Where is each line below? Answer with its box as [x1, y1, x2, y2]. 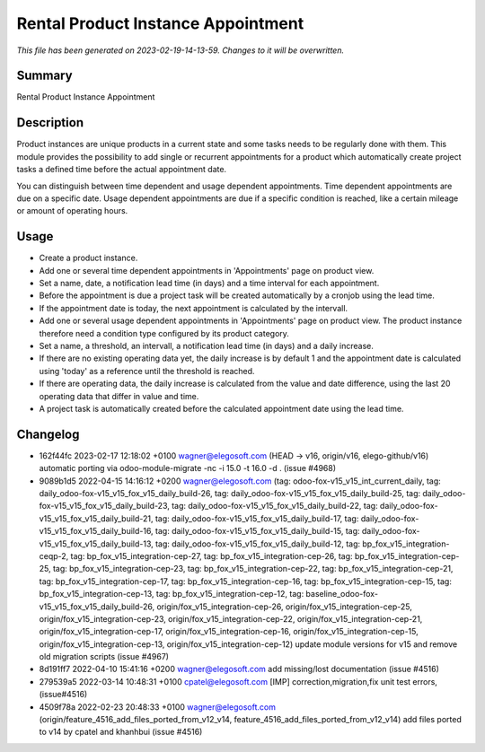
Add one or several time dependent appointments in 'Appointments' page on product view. [39, 265, 375, 275]
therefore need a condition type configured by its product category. [39, 328, 289, 338]
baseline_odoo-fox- [305, 589, 379, 599]
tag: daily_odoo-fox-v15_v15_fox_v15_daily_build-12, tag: [154, 538, 361, 549]
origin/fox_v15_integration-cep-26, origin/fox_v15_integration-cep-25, [156, 601, 412, 612]
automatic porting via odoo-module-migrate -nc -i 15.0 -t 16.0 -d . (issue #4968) [39, 463, 337, 474]
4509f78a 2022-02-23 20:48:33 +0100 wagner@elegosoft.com [39, 701, 276, 713]
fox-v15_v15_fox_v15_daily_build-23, [39, 501, 171, 512]
